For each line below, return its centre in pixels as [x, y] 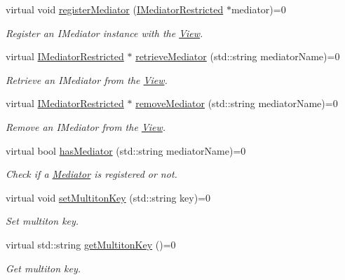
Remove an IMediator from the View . [86, 126]
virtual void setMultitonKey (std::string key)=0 [108, 197]
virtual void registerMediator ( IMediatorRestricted [115, 9]
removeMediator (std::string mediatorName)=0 [237, 103]
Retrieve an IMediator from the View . [87, 79]
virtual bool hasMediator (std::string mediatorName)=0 [126, 150]
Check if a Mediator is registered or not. [92, 174]
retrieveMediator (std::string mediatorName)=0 [238, 56]
